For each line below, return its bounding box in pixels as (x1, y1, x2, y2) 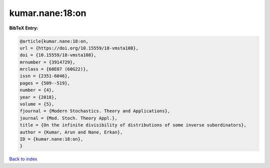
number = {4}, (19, 87, 54, 93)
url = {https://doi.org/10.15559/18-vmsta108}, (19, 45, 138, 51)
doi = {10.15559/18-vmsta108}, (19, 52, 97, 58)
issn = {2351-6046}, (19, 73, 70, 79)
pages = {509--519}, (19, 80, 70, 86)
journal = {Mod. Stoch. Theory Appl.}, (19, 115, 117, 121)
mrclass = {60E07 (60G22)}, (19, 66, 88, 72)
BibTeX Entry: (9, 25, 38, 31)
